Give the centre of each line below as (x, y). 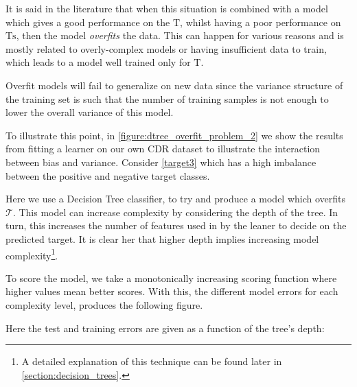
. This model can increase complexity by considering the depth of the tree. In (175, 212)
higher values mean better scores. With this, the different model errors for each (172, 291)
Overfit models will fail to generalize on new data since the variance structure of (174, 85)
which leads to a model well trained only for (98, 62)
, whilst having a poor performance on (261, 22)
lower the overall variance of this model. (90, 112)
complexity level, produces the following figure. (104, 304)
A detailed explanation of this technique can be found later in (152, 361)
